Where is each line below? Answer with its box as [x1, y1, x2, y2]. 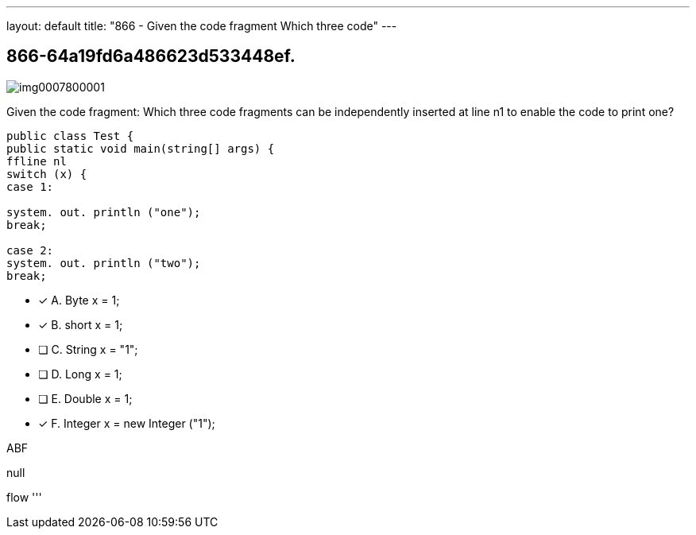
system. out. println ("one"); [6, 205, 201, 219]
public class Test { [6, 129, 134, 142]
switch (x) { [6, 167, 87, 180]
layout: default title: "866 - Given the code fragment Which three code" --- [6, 19, 397, 33]
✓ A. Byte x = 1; [38, 293, 120, 307]
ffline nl [6, 154, 67, 168]
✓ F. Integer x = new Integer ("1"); [38, 416, 215, 430]
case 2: [6, 243, 54, 257]
